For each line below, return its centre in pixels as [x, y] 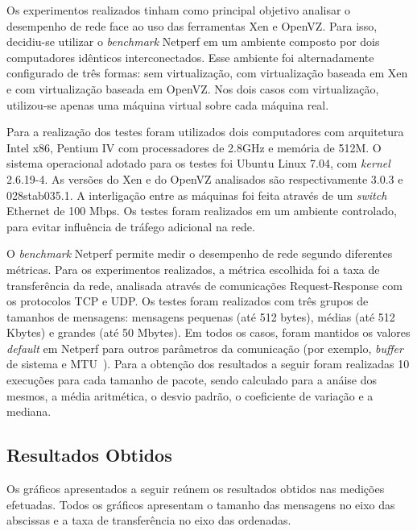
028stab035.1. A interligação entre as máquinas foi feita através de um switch [197, 195]
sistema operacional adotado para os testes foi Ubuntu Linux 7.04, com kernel [198, 163]
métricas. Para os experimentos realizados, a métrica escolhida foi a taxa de [193, 269]
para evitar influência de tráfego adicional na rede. [131, 226]
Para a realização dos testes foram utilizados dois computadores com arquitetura [205, 132]
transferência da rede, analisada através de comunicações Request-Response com [204, 285]
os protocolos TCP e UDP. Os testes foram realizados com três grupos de [188, 301]
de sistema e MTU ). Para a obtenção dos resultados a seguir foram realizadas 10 [208, 364]
